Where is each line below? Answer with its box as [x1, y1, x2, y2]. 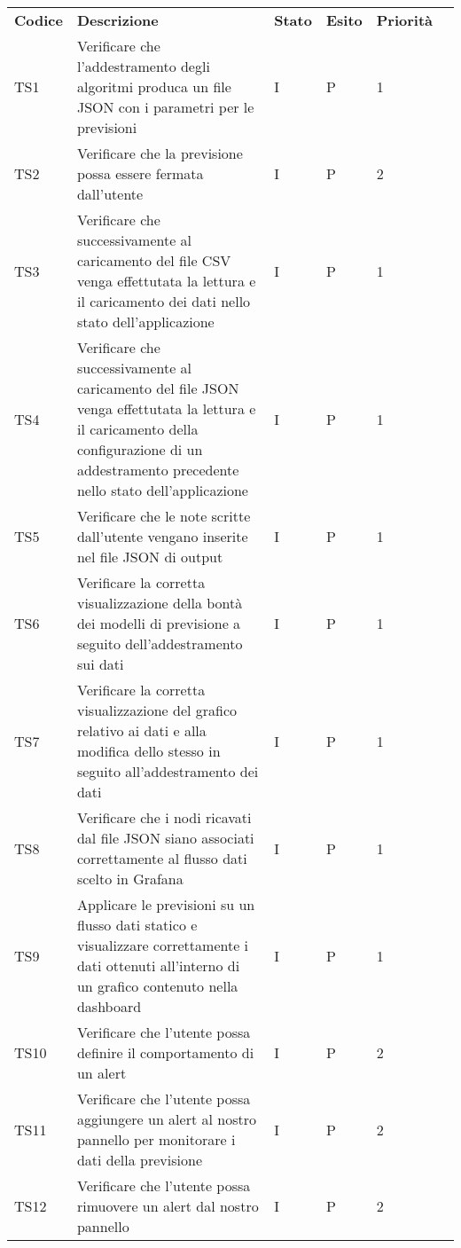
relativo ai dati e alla [76, 720, 207, 741]
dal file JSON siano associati [76, 828, 254, 848]
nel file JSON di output [76, 546, 223, 567]
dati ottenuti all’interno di [76, 955, 240, 976]
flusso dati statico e [76, 914, 198, 935]
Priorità [376, 10, 433, 30]
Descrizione [76, 10, 159, 30]
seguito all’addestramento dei [76, 761, 259, 781]
